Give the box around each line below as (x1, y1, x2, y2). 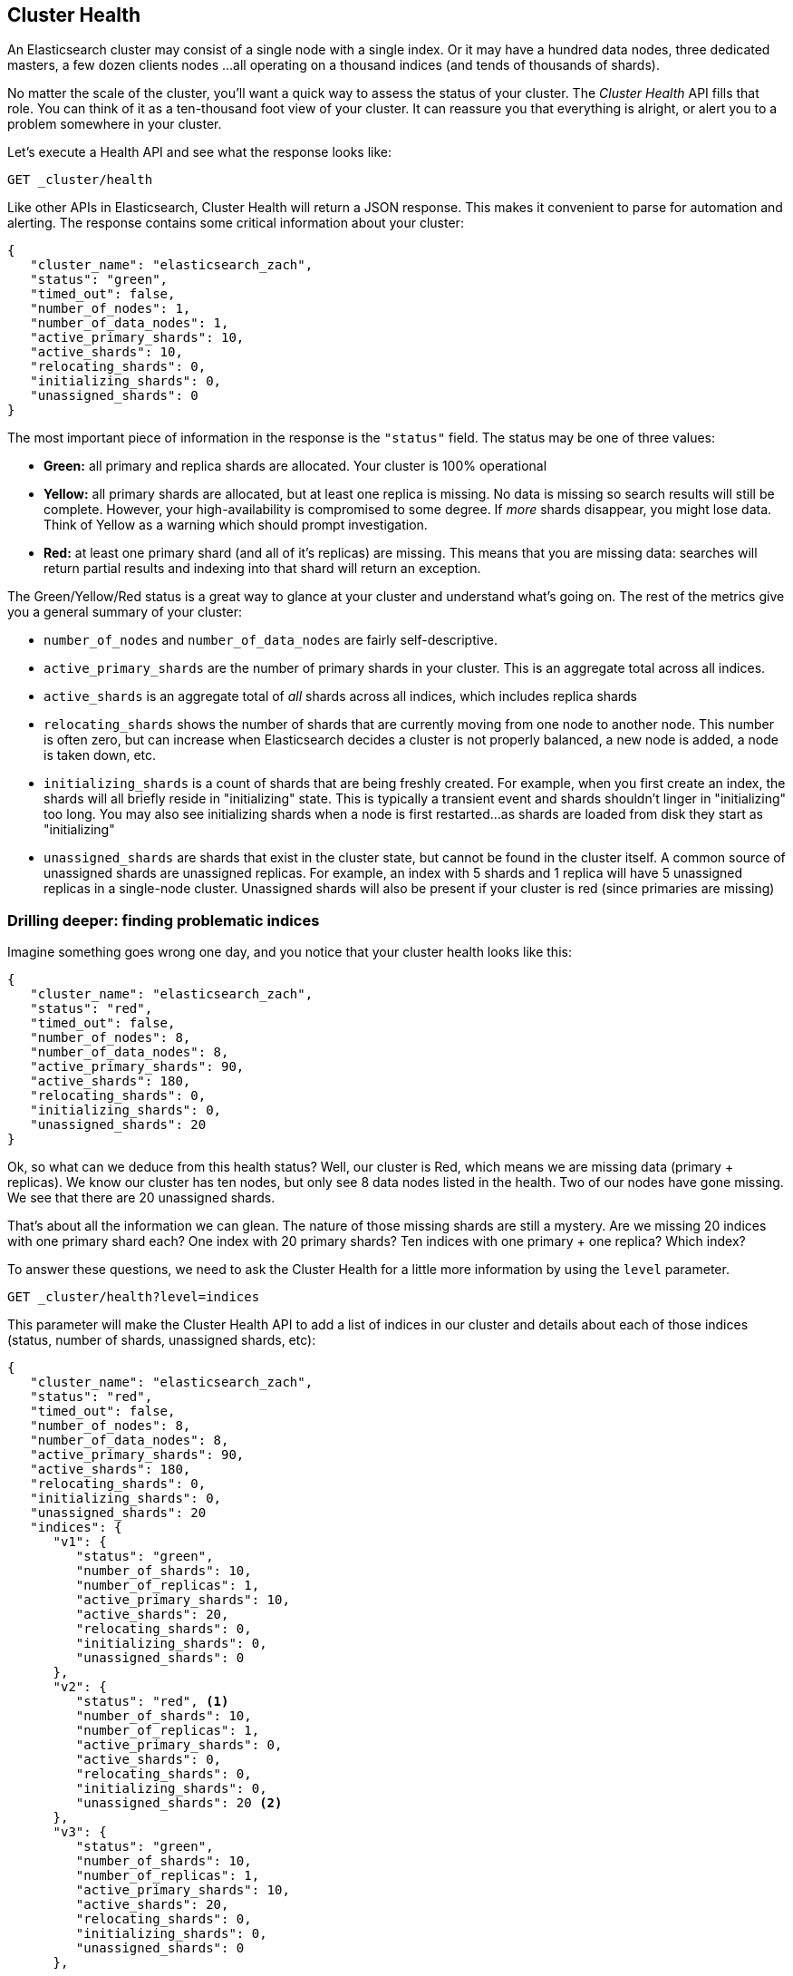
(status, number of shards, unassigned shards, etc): (7, 1332, 316, 1348)
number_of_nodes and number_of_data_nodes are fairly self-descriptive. (44, 632, 498, 648)
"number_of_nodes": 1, (30, 301, 191, 316)
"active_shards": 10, (30, 345, 183, 360)
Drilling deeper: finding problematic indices (7, 910, 320, 930)
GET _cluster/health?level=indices (7, 1290, 260, 1305)
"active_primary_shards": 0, (75, 1738, 283, 1753)
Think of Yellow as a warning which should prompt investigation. (44, 517, 428, 533)
